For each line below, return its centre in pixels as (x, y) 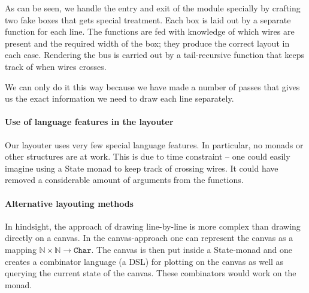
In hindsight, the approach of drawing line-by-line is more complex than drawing (153, 226)
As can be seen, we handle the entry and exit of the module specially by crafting (153, 8)
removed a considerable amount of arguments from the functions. (124, 180)
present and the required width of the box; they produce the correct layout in (147, 43)
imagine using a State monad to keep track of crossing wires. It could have (142, 168)
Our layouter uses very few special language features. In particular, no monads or (154, 144)
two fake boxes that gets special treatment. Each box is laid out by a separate (148, 19)
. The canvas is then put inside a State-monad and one (192, 249)
